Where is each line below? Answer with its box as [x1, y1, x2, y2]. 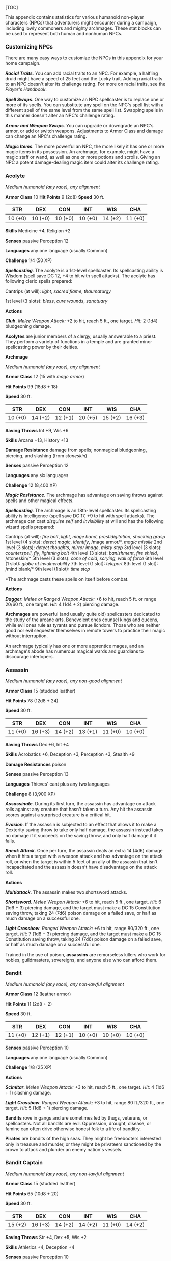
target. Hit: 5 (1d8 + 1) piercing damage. [5, 1105, 89, 1111]
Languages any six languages [5, 472, 69, 478]
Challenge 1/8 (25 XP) [5, 1064, 52, 1070]
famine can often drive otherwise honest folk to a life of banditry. [5, 1126, 141, 1132]
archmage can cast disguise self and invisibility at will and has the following [5, 518, 164, 524]
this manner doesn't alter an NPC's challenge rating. [5, 112, 115, 119]
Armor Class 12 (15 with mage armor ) [5, 373, 84, 379]
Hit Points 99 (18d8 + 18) [5, 383, 58, 390]
